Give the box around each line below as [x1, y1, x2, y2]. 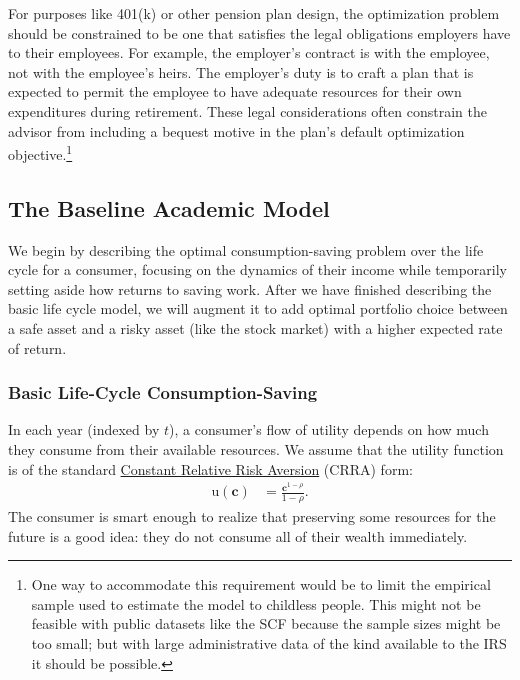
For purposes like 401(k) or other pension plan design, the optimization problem [8, 3, 500, 23]
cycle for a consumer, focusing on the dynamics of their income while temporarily [8, 259, 507, 280]
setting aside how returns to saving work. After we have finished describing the [8, 278, 492, 299]
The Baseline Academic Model [8, 192, 330, 223]
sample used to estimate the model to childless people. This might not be [31, 593, 481, 614]
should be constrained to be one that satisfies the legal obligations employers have [8, 22, 511, 43]
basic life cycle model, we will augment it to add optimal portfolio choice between [8, 298, 508, 319]
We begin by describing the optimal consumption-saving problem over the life [8, 239, 484, 260]
